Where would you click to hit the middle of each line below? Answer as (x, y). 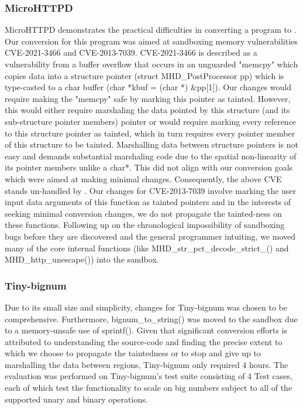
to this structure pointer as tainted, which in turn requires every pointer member (150, 133)
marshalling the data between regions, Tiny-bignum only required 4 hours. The (147, 364)
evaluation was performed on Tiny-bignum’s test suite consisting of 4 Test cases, (149, 376)
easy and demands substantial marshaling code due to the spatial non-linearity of (151, 156)
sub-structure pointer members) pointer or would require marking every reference (151, 121)
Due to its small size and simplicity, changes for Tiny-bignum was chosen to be (146, 307)
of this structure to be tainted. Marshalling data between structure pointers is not (151, 144)
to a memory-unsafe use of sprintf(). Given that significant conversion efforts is (146, 330)
